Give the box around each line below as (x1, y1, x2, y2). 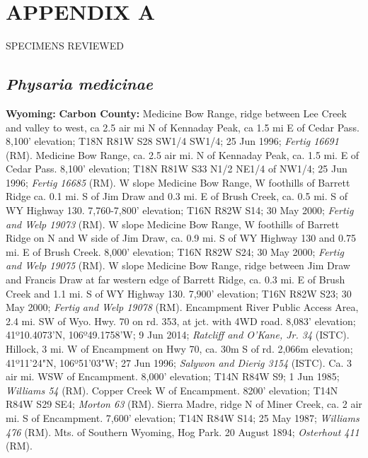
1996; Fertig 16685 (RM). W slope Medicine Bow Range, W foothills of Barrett (6, 175, 350, 189)
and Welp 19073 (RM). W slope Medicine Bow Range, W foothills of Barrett (6, 216, 340, 231)
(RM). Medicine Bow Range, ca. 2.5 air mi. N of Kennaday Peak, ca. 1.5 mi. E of (6, 147, 360, 162)
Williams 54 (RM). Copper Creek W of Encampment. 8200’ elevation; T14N (6, 382, 338, 397)
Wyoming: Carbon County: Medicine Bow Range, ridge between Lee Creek (6, 105, 347, 120)
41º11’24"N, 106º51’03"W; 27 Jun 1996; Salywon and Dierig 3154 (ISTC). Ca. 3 (6, 355, 352, 370)
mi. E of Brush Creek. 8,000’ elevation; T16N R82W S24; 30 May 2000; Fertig (6, 244, 344, 259)
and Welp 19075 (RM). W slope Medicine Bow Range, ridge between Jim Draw (6, 258, 350, 273)
